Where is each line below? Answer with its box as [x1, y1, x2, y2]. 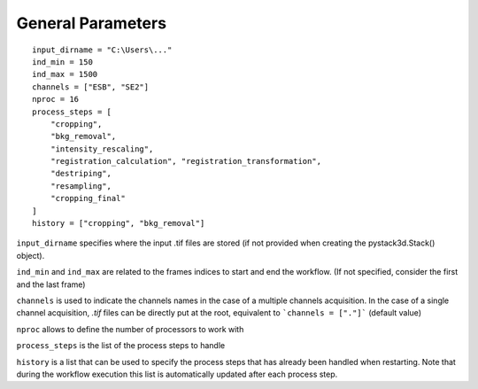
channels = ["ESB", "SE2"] [32, 82, 150, 92]
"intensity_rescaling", [50, 144, 154, 154]
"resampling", [50, 181, 112, 191]
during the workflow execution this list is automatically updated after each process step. [16, 369, 338, 379]
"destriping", [50, 168, 112, 179]
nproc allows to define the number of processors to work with [16, 323, 244, 334]
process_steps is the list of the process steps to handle [16, 340, 226, 351]
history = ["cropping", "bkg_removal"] [32, 218, 205, 229]
